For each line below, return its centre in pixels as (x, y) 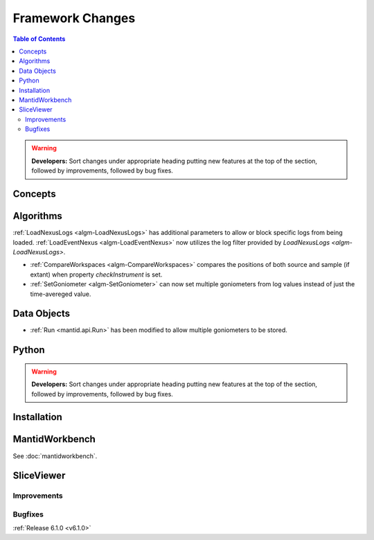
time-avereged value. (61, 294)
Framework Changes (74, 18)
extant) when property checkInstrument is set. (96, 275)
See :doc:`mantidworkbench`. (55, 456)
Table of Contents (39, 39)
